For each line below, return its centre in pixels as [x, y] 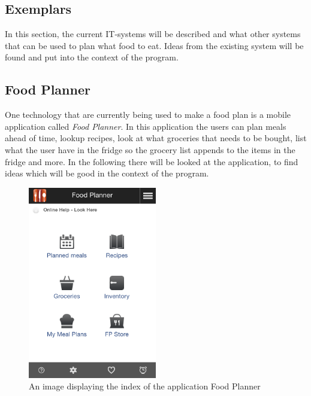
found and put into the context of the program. [92, 57]
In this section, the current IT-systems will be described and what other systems [153, 34]
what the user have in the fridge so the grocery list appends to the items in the [150, 149]
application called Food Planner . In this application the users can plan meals [146, 126]
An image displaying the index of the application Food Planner [145, 386]
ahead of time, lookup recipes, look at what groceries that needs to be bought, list [156, 138]
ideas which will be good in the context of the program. [107, 173]
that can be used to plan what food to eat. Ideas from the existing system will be [154, 45]
